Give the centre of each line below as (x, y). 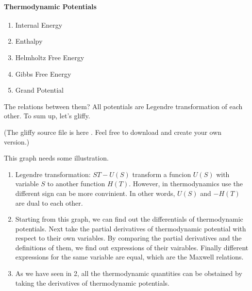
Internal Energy (39, 24)
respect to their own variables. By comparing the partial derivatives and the (128, 238)
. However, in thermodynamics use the (186, 184)
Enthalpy (29, 41)
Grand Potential (39, 90)
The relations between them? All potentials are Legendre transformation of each (123, 106)
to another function (76, 184)
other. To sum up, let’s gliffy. (47, 116)
